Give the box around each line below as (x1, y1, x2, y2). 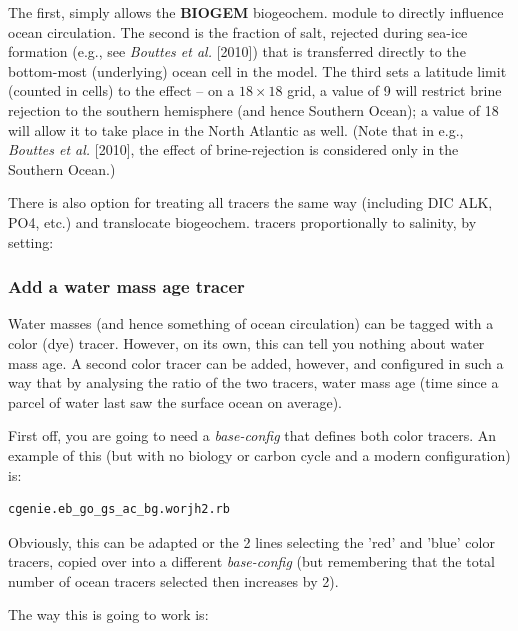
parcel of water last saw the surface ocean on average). (8, 391, 342, 412)
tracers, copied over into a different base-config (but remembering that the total (8, 551, 495, 572)
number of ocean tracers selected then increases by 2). (8, 570, 339, 591)
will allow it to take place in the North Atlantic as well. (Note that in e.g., (8, 119, 464, 140)
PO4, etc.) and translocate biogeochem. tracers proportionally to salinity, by (8, 211, 477, 232)
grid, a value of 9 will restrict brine (287, 80, 502, 101)
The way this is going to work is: (8, 604, 209, 625)
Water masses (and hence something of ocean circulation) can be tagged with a (8, 313, 494, 334)
